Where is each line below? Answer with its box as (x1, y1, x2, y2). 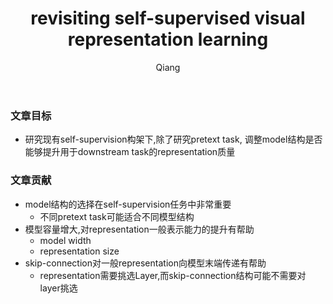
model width (39, 234, 92, 246)
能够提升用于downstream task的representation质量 (24, 146, 236, 158)
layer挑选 (39, 282, 78, 294)
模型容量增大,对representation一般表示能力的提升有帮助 (24, 223, 255, 235)
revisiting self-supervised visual (30, 7, 306, 30)
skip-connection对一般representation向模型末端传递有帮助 (24, 257, 267, 269)
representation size (39, 245, 120, 257)
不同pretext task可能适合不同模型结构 (39, 210, 195, 222)
